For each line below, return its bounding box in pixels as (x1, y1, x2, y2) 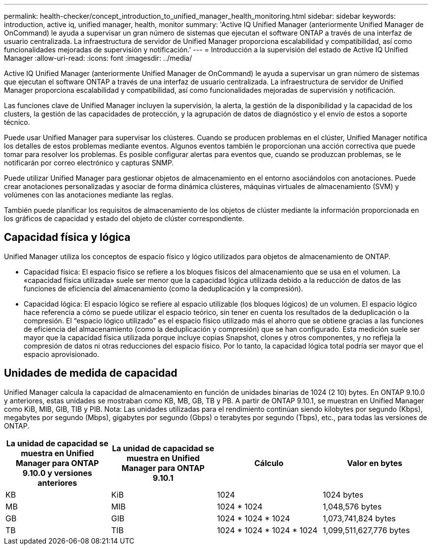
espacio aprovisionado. (24, 350, 100, 358)
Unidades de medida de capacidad (4, 367, 178, 380)
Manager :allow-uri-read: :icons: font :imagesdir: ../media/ (4, 54, 192, 62)
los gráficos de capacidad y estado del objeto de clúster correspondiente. (4, 214, 245, 223)
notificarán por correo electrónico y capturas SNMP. (4, 158, 174, 167)
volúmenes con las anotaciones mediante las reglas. (4, 191, 174, 199)
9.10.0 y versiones (22, 468, 92, 478)
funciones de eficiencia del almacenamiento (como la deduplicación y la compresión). (24, 284, 303, 293)
